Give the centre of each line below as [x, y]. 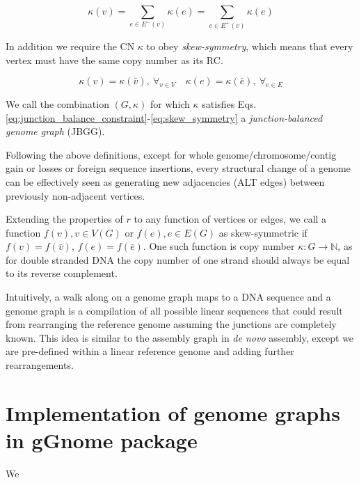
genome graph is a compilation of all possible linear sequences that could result [174, 310]
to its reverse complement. [62, 273]
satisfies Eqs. [229, 103]
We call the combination [57, 103]
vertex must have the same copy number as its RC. [114, 60]
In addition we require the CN [70, 46]
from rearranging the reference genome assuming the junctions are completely [171, 324]
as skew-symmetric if [263, 232]
